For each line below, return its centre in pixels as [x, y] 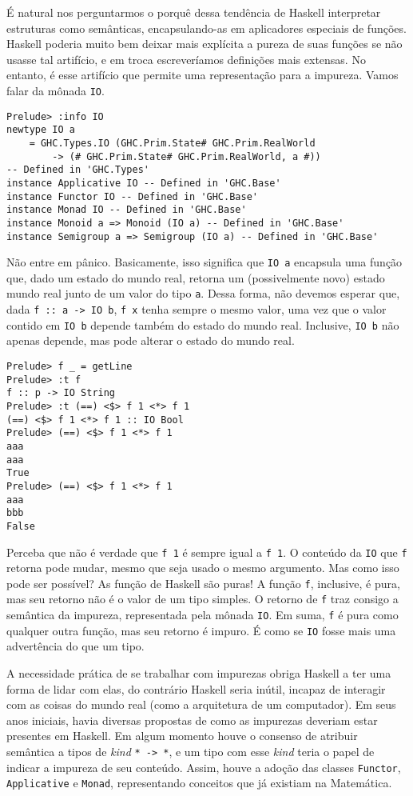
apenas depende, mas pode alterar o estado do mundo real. [151, 340]
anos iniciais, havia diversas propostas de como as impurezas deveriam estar [192, 720]
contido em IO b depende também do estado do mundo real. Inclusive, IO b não [203, 324]
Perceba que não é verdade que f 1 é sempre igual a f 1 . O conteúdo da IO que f [207, 552]
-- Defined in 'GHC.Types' [78, 170]
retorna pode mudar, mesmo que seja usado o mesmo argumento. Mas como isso [203, 568]
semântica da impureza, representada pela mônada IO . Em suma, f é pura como [203, 615]
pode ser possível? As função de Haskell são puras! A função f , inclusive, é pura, [203, 583]
